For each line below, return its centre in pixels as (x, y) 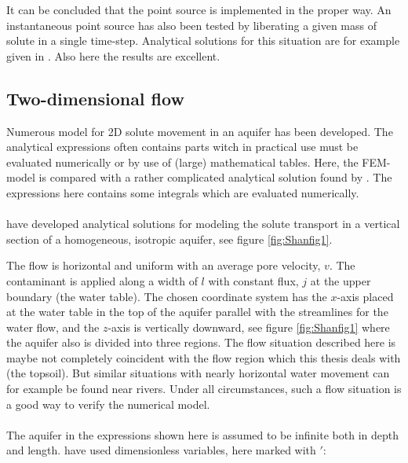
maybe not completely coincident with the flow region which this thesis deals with (204, 357)
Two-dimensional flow (95, 98)
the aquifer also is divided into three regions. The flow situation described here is (201, 342)
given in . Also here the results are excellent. (113, 55)
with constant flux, (253, 280)
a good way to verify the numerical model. (108, 404)
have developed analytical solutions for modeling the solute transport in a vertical (203, 224)
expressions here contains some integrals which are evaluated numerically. (183, 192)
